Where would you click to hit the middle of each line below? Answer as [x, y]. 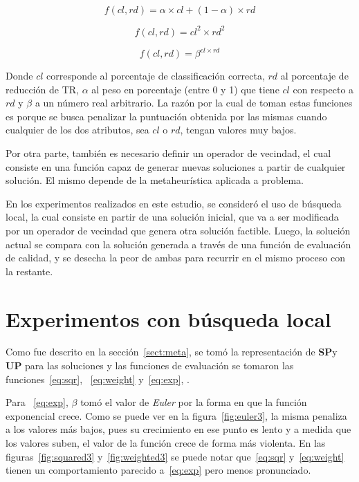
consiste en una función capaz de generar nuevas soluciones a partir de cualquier [176, 166]
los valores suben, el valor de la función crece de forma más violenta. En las [166, 443]
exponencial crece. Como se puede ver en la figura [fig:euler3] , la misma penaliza [176, 415]
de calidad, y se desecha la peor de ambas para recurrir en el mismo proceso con [175, 258]
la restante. [29, 271]
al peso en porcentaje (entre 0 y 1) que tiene [185, 89]
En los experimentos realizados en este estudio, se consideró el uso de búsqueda [174, 203]
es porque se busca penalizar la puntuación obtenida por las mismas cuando [166, 116]
